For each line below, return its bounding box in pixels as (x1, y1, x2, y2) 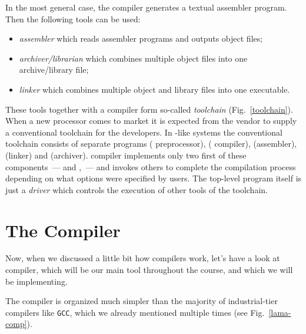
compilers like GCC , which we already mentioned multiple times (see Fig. (5, 306, 265, 318)
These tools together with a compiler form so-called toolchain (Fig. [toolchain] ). (5, 103, 293, 115)
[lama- (268, 306, 291, 318)
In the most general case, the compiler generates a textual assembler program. (5, 1, 287, 13)
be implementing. (5, 275, 68, 287)
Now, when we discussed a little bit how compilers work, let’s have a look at (5, 252, 280, 264)
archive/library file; (19, 63, 89, 76)
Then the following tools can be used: (5, 12, 141, 25)
